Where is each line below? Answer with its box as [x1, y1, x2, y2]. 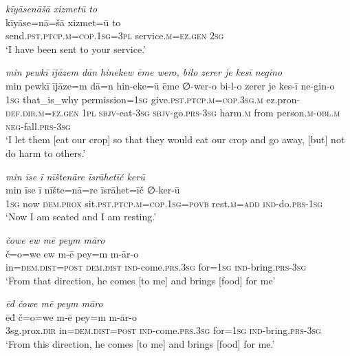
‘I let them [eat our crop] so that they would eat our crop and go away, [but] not [6, 132, 345, 147]
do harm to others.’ [6, 145, 86, 160]
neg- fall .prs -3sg [6, 118, 71, 133]
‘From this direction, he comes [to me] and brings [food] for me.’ [6, 337, 275, 351]
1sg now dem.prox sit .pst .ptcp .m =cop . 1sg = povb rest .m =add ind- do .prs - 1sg [6, 196, 323, 210]
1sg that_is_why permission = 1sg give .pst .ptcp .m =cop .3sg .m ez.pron [6, 92, 297, 106]
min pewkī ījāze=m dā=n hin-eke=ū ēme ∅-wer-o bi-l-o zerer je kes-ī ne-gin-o [6, 78, 335, 92]
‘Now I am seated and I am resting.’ [6, 209, 157, 224]
